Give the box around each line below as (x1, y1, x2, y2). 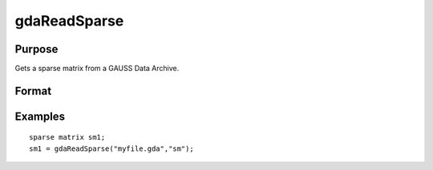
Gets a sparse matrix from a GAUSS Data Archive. (14, 64, 180, 73)
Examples (14, 109, 66, 123)
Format (14, 84, 52, 97)
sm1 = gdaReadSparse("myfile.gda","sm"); (29, 144, 194, 153)
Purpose (14, 42, 59, 56)
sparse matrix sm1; (29, 132, 106, 142)
